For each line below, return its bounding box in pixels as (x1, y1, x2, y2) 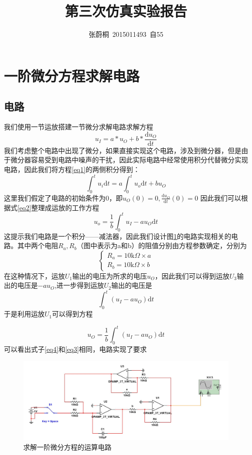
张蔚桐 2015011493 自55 (89, 29, 163, 39)
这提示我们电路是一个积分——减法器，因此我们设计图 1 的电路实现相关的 (4, 231, 231, 241)
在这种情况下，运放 (4, 270, 65, 281)
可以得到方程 (52, 309, 93, 319)
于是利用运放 (4, 309, 45, 319)
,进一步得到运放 (54, 280, 104, 290)
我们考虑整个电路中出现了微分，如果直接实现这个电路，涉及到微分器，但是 (4, 145, 241, 155)
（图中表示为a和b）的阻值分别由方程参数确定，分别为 (77, 240, 247, 251)
